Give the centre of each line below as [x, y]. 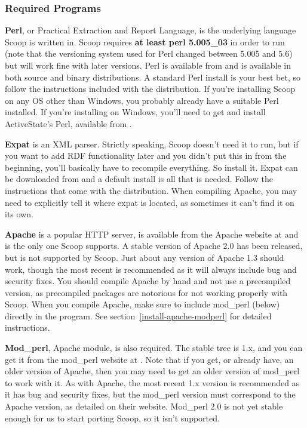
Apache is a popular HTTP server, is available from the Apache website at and [152, 234]
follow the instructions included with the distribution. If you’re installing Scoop [150, 89]
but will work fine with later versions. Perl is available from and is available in [148, 65]
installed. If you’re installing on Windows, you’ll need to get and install [135, 112]
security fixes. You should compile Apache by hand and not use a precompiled [148, 281]
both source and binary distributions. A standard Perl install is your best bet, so [153, 77]
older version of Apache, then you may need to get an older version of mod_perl [152, 371]
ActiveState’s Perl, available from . [68, 123]
